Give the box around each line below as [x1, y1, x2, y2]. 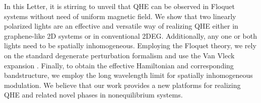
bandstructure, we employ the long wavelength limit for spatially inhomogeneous [4, 70, 253, 80]
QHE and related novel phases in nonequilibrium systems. [4, 89, 183, 100]
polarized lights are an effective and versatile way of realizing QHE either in [4, 21, 238, 31]
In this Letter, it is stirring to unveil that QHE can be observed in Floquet [4, 1, 235, 11]
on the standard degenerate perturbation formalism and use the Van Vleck [4, 50, 235, 60]
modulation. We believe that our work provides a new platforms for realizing [4, 79, 241, 90]
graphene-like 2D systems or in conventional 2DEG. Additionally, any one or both [4, 30, 257, 41]
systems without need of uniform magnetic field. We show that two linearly [4, 11, 236, 21]
